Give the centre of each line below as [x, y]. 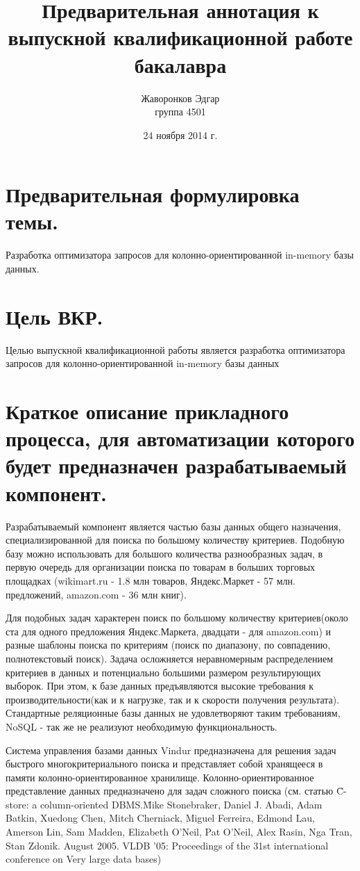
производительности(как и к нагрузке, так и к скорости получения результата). [173, 699]
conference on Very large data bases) [84, 859]
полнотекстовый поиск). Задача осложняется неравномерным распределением [170, 658]
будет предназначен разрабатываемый [176, 465]
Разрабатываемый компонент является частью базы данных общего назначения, [173, 526]
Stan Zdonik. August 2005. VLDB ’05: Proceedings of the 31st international [167, 845]
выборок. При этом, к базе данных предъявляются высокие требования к [160, 686]
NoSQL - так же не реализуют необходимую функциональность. [142, 726]
